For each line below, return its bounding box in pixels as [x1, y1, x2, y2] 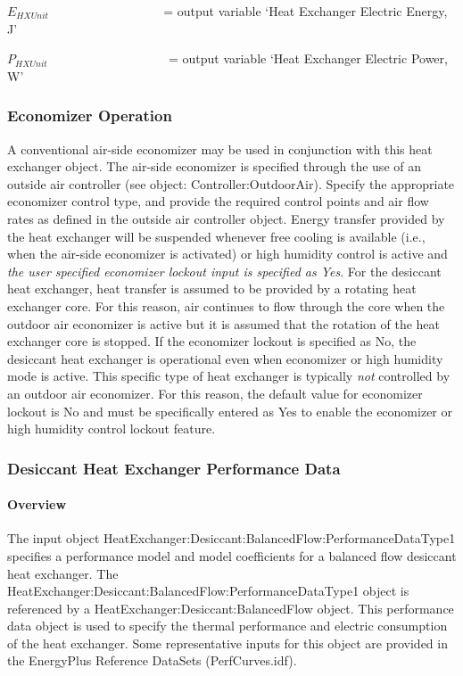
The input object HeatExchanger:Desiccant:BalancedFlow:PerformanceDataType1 [7, 529, 456, 548]
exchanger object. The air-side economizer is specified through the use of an [7, 157, 421, 176]
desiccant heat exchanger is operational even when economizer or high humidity [7, 349, 443, 367]
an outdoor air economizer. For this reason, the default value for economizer [7, 383, 423, 402]
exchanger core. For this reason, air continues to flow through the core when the [7, 296, 445, 315]
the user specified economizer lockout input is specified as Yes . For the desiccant [7, 261, 442, 280]
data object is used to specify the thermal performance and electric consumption [7, 616, 448, 635]
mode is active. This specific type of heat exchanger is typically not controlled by [7, 367, 451, 385]
